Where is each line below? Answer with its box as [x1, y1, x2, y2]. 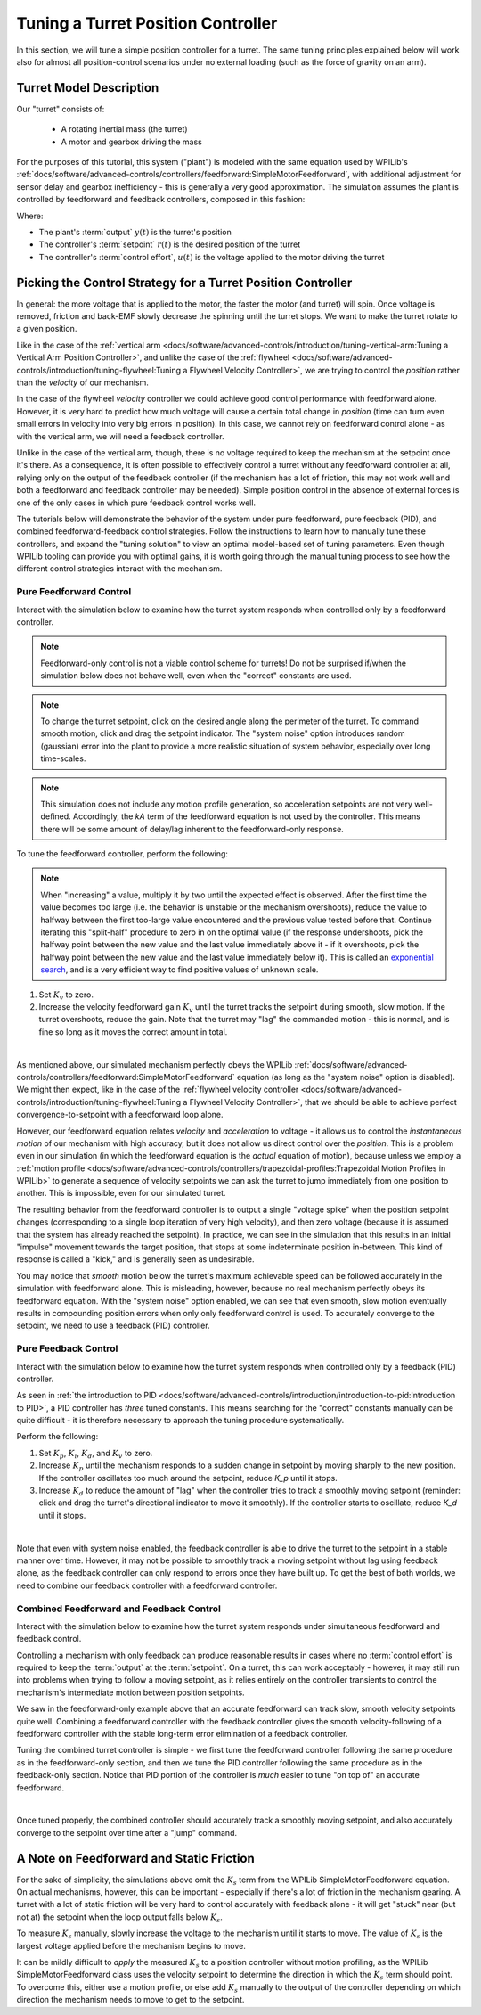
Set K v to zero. [38, 989, 94, 1002]
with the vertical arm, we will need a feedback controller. [16, 430, 224, 441]
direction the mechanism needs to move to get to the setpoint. [16, 1995, 245, 2005]
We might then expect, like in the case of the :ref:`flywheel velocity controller [16, 1084, 299, 1095]
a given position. [16, 324, 77, 334]
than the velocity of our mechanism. [16, 377, 149, 388]
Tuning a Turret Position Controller [16, 13, 278, 33]
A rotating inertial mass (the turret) [61, 124, 188, 135]
